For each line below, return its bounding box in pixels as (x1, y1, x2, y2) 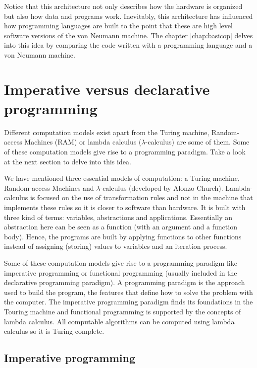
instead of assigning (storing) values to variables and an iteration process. (4, 241, 227, 251)
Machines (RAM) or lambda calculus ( (24, 137, 142, 147)
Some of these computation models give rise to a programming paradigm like (4, 258, 237, 268)
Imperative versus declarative (4, 78, 210, 99)
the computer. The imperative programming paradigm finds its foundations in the (4, 296, 253, 307)
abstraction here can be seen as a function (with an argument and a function (4, 221, 237, 232)
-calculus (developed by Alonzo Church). (100, 182, 223, 193)
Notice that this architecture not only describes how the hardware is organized (4, 1, 243, 11)
